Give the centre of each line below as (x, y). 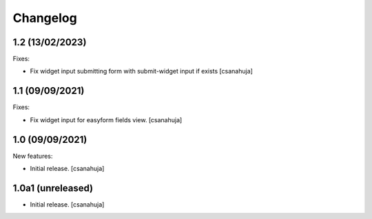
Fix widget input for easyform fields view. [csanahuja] (106, 119)
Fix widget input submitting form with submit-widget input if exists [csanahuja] (141, 71)
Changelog (45, 18)
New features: (33, 156)
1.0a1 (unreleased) (53, 188)
